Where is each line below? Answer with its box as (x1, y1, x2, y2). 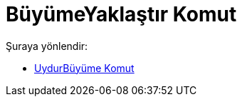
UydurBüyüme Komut (34, 61, 135, 74)
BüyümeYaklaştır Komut (6, 2, 237, 26)
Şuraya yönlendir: (6, 39, 88, 52)
